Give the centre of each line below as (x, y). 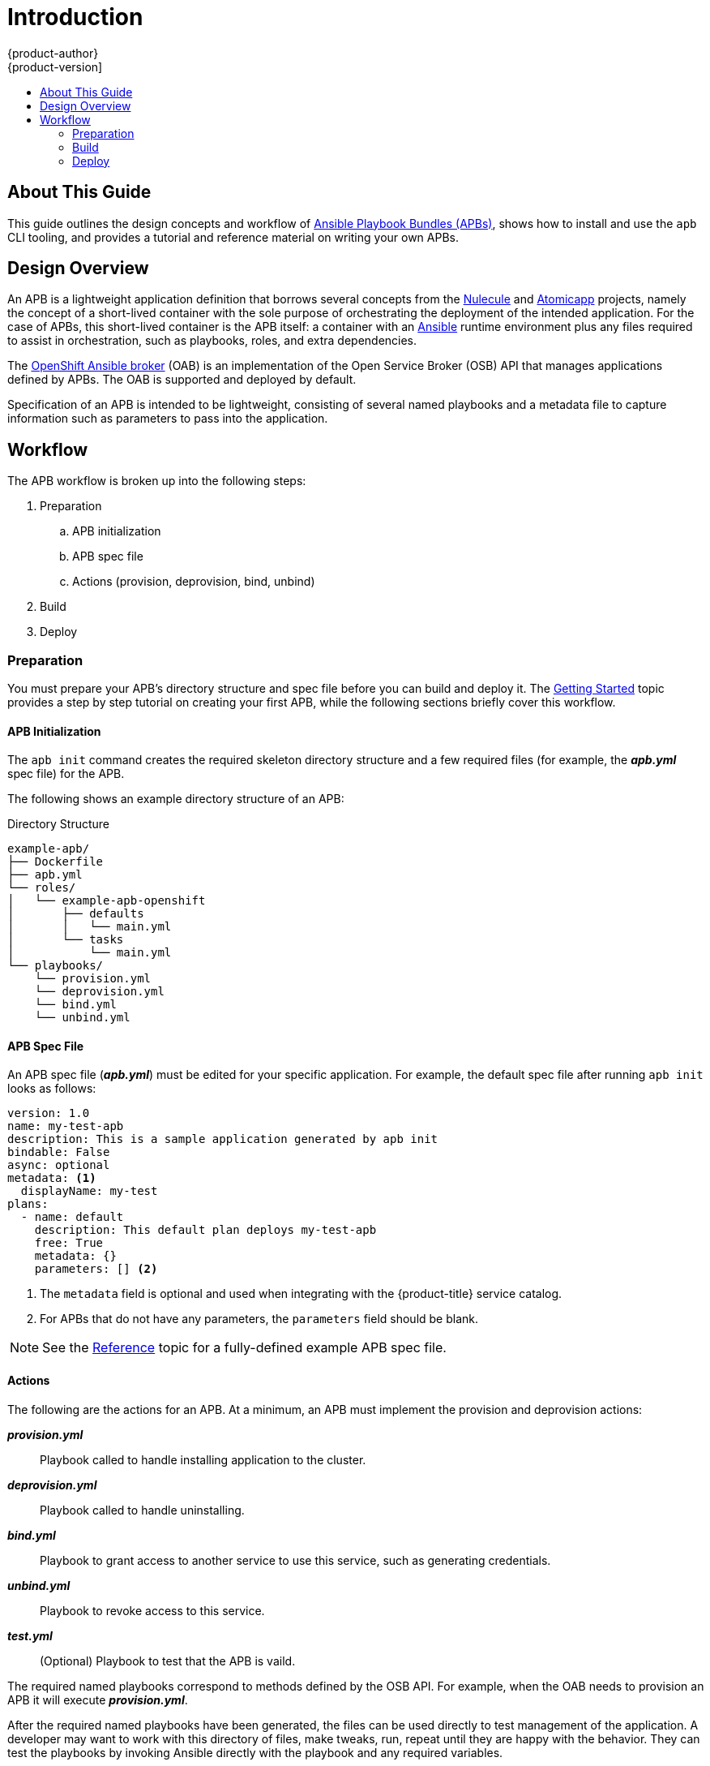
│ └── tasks (66, 940)
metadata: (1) (52, 1178)
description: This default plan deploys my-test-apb (205, 1230)
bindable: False (59, 1152)
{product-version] (55, 67)
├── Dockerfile (56, 862)
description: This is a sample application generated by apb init (223, 1139)
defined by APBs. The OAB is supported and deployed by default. (182, 380)
